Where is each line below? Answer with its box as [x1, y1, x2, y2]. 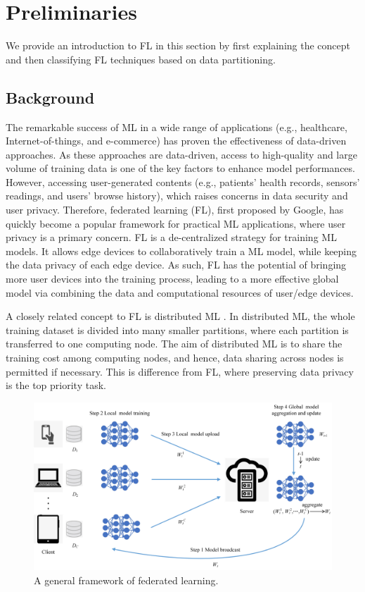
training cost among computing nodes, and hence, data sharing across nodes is [6, 350, 344, 365]
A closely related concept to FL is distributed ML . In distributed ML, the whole [6, 309, 355, 323]
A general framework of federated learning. [34, 572, 219, 587]
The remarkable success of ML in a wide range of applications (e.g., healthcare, [6, 119, 347, 134]
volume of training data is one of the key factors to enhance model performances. [6, 161, 355, 175]
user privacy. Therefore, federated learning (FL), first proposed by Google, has [6, 202, 344, 217]
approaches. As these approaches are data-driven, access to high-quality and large [6, 147, 357, 161]
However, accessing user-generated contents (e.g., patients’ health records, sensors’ [6, 174, 360, 189]
